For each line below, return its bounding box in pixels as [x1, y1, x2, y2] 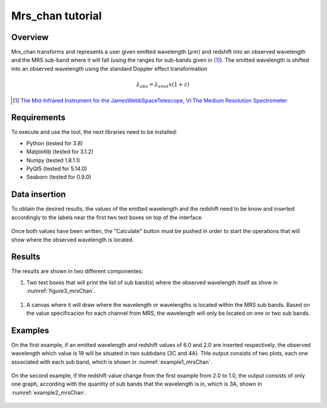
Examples [11, 325, 50, 335]
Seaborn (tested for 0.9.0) [26, 173, 91, 181]
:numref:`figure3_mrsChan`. [26, 288, 96, 295]
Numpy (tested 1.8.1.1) [26, 156, 81, 163]
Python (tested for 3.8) [26, 139, 83, 146]
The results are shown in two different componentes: [11, 268, 144, 275]
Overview [11, 32, 49, 42]
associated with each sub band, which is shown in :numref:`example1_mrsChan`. [11, 358, 212, 366]
